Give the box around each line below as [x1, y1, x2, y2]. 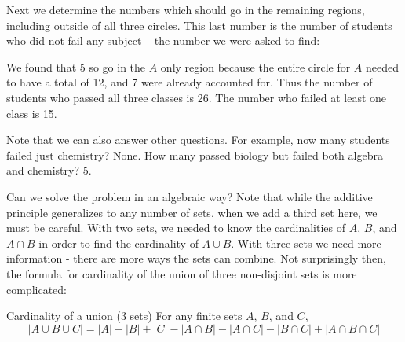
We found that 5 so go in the [6, 58, 146, 75]
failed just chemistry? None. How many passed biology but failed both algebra [6, 146, 383, 163]
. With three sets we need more [231, 234, 381, 251]
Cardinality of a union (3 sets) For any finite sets [6, 307, 243, 324]
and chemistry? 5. [6, 162, 92, 178]
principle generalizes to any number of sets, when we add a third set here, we [6, 204, 378, 220]
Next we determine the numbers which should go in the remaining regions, [6, 2, 365, 17]
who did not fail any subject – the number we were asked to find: [6, 32, 320, 49]
